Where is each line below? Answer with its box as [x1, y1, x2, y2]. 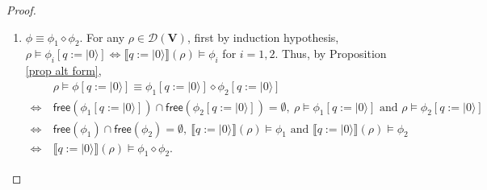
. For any [79, 28, 125, 45]
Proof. [6, 2, 36, 18]
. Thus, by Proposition [275, 45, 387, 62]
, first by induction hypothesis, [187, 28, 339, 45]
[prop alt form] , [25, 62, 102, 79]
